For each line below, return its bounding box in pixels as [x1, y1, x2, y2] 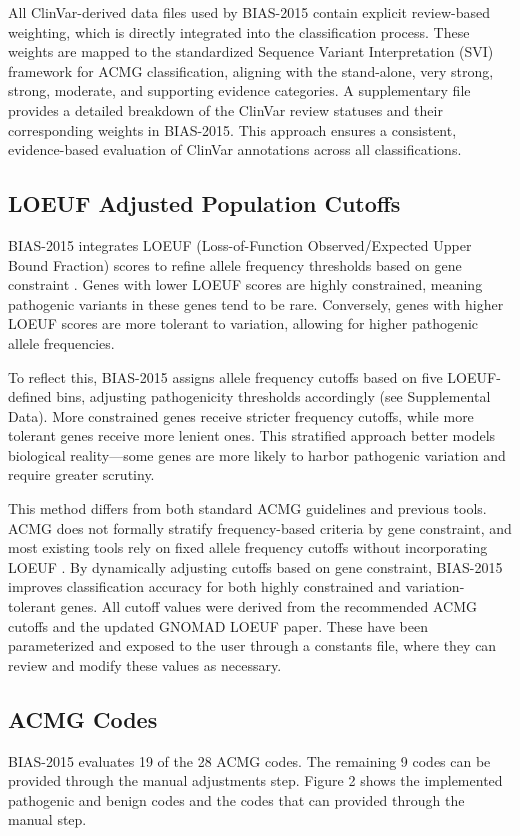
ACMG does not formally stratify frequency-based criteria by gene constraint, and [8, 517, 512, 538]
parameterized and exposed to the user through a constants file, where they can [8, 635, 497, 656]
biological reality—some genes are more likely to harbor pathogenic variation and [8, 444, 506, 465]
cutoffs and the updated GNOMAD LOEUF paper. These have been [8, 615, 428, 636]
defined [8, 386, 52, 407]
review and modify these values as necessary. [8, 654, 282, 675]
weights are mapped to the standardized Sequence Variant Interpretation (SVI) [8, 41, 494, 62]
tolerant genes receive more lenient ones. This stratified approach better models [8, 425, 496, 446]
